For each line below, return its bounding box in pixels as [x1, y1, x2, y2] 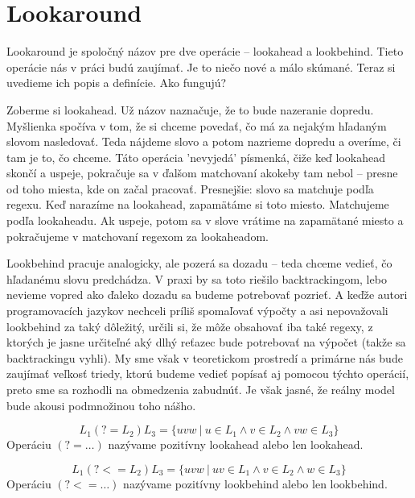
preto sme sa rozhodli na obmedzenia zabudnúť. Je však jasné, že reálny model [6, 381, 395, 397]
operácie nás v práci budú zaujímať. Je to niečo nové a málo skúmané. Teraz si [6, 58, 396, 75]
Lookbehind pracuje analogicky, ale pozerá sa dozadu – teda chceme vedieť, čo [6, 255, 392, 272]
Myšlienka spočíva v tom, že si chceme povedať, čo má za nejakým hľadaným [6, 117, 387, 134]
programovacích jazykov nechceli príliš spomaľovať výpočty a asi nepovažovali [6, 302, 388, 319]
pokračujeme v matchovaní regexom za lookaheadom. [6, 227, 269, 244]
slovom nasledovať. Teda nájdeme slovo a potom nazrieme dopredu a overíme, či [6, 133, 401, 150]
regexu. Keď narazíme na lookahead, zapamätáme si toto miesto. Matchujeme [6, 196, 389, 213]
